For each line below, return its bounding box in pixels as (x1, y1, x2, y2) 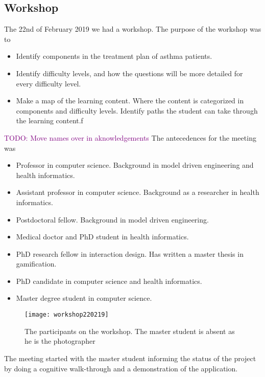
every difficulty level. (16, 78, 81, 88)
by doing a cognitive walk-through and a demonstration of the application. (4, 363, 238, 373)
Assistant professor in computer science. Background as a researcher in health (16, 187, 259, 197)
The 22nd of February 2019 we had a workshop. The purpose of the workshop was (4, 24, 261, 34)
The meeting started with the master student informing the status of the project (4, 352, 256, 363)
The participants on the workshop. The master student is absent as (25, 325, 235, 336)
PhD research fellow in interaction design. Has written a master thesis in (16, 248, 244, 259)
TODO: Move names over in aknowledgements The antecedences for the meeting (4, 132, 256, 143)
